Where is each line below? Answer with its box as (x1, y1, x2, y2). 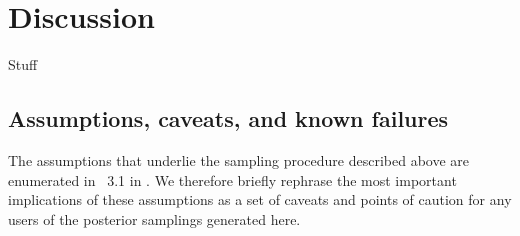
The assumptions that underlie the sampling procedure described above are (8, 149, 470, 170)
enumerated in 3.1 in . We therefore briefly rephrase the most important (8, 169, 457, 190)
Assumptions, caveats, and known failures (8, 103, 449, 134)
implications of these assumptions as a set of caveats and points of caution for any (8, 189, 512, 210)
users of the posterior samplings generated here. (8, 208, 301, 229)
